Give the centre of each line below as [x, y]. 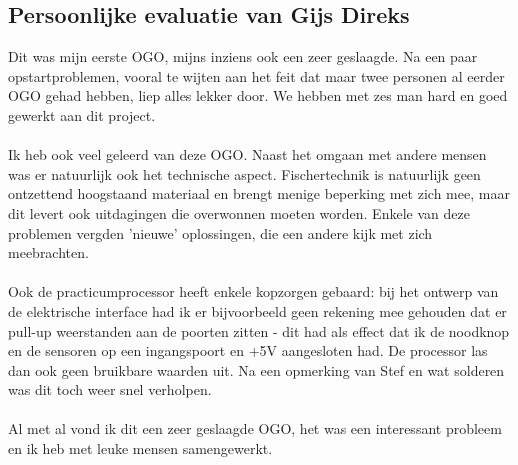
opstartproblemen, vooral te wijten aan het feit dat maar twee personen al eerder [256, 75]
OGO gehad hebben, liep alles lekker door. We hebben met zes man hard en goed [258, 95]
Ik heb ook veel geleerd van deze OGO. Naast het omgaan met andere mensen [247, 154]
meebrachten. [48, 252]
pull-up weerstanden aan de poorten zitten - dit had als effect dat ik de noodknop [259, 330]
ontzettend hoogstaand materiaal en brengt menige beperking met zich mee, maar [259, 193]
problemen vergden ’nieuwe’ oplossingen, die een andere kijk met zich [220, 232]
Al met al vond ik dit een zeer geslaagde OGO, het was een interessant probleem [255, 428]
